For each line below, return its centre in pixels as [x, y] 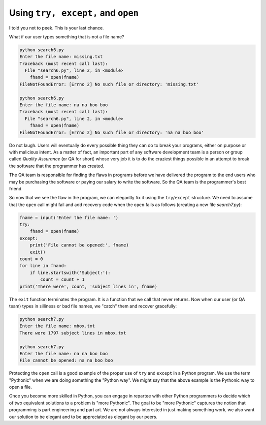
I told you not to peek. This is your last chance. [57, 28]
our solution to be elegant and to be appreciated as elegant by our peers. [83, 417]
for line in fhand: [43, 266]
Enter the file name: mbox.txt [57, 326]
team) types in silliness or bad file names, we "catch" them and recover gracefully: [93, 306]
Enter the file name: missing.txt [61, 57]
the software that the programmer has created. [57, 166]
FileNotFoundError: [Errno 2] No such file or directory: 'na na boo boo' [112, 132]
